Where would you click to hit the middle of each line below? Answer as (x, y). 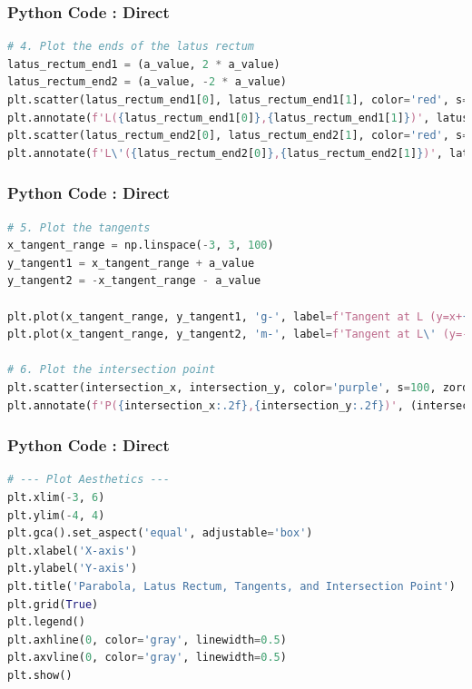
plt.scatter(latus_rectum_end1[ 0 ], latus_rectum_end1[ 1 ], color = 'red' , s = (238, 100)
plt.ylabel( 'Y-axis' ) (73, 569)
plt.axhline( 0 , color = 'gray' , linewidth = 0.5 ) (147, 640)
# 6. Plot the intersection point (112, 370)
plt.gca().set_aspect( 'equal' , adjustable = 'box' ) (160, 533)
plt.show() (40, 675)
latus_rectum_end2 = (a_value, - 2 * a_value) (147, 82)
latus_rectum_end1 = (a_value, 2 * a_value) (144, 64)
